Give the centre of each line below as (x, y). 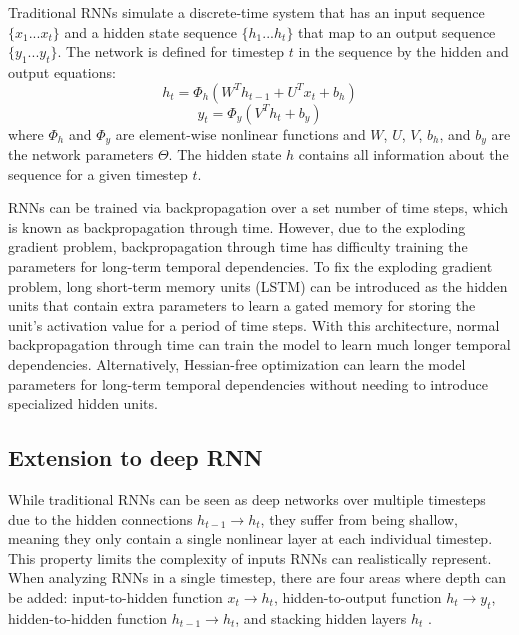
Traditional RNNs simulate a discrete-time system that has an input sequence (246, 12)
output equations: (62, 71)
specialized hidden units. (83, 403)
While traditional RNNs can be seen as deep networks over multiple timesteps (247, 498)
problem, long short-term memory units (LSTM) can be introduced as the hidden (258, 285)
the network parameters (81, 154)
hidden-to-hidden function (88, 617)
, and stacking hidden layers (321, 617)
